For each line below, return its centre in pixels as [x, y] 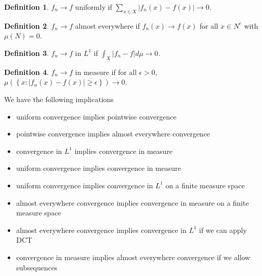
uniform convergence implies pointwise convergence [96, 116]
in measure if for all [106, 72]
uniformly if [94, 7]
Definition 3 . [27, 53]
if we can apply [223, 230]
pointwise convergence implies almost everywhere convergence [113, 134]
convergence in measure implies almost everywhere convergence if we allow [133, 257]
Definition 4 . [27, 72]
